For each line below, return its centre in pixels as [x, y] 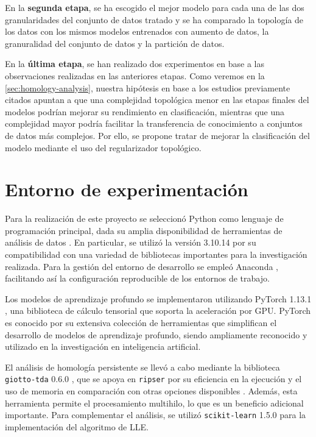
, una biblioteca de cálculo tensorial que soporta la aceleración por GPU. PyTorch [158, 311]
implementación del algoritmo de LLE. [77, 426]
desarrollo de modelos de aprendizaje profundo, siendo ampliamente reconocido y [156, 334]
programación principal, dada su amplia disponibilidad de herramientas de [144, 230]
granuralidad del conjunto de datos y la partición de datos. [115, 43]
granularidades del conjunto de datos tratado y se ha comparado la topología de [154, 19]
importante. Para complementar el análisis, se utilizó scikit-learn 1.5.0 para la [156, 415]
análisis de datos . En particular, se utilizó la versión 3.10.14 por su [131, 242]
